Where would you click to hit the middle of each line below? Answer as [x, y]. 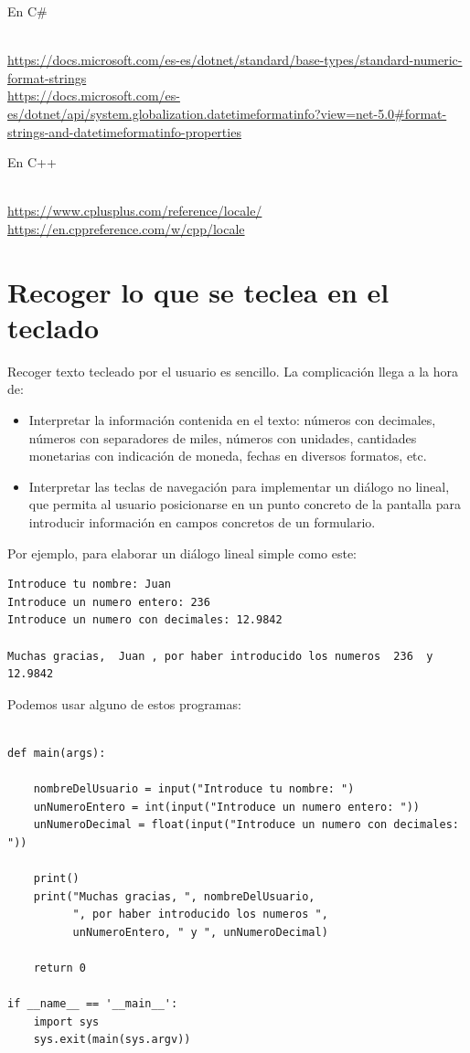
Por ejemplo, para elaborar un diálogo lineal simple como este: [182, 553]
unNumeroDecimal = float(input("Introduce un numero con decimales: [246, 825]
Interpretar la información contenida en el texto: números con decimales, [232, 420]
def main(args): [57, 753]
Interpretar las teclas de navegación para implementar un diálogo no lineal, [239, 486]
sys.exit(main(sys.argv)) [112, 1040]
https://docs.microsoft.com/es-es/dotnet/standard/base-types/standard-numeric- [235, 60]
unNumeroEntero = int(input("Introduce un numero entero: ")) [227, 807]
